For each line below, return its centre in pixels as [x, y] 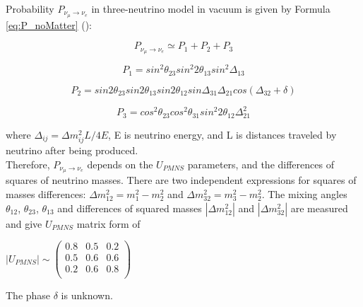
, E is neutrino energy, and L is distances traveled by [222, 134]
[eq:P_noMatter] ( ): [49, 24]
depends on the [120, 164]
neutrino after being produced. [72, 150]
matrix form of [108, 223]
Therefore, [28, 164]
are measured [319, 208]
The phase [28, 295]
